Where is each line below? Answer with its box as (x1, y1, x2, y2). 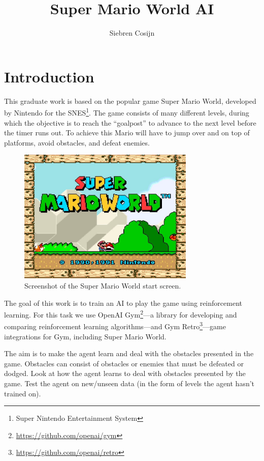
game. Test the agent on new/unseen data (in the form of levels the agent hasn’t (4, 378, 255, 389)
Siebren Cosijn (109, 27, 155, 38)
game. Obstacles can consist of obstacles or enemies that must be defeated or (4, 358, 244, 368)
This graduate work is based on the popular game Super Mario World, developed (4, 95, 256, 106)
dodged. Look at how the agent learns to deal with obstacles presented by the (4, 368, 246, 379)
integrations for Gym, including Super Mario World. (4, 331, 167, 341)
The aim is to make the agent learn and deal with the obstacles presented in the (4, 348, 254, 359)
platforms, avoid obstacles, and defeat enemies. (4, 137, 150, 148)
